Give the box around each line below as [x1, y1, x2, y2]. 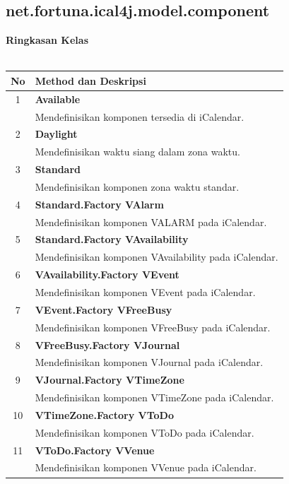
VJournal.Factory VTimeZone [35, 372, 184, 387]
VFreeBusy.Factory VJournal [35, 337, 180, 352]
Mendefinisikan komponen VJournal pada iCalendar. [35, 355, 264, 370]
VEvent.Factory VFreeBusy [35, 302, 172, 317]
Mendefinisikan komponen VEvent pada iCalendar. [35, 285, 256, 300]
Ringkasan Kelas [6, 33, 88, 47]
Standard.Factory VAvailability [35, 232, 189, 247]
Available [35, 91, 81, 106]
